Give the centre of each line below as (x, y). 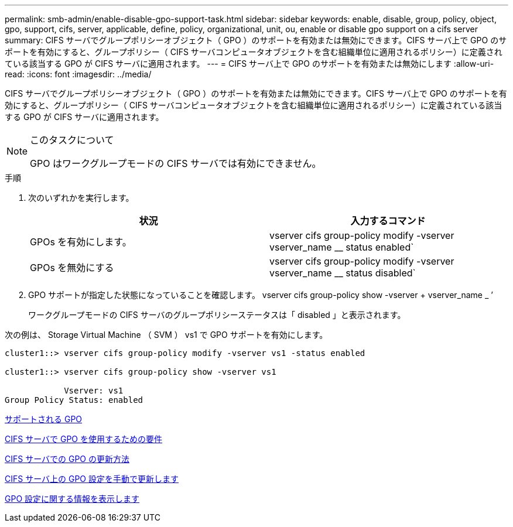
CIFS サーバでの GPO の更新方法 (67, 459)
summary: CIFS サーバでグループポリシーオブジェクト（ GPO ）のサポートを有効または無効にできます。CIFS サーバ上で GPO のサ (256, 40)
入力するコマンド (388, 221)
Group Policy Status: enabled (74, 400)
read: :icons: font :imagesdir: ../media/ (78, 74)
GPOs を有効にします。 (81, 242)
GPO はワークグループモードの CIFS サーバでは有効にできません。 (176, 163)
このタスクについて (72, 140)
